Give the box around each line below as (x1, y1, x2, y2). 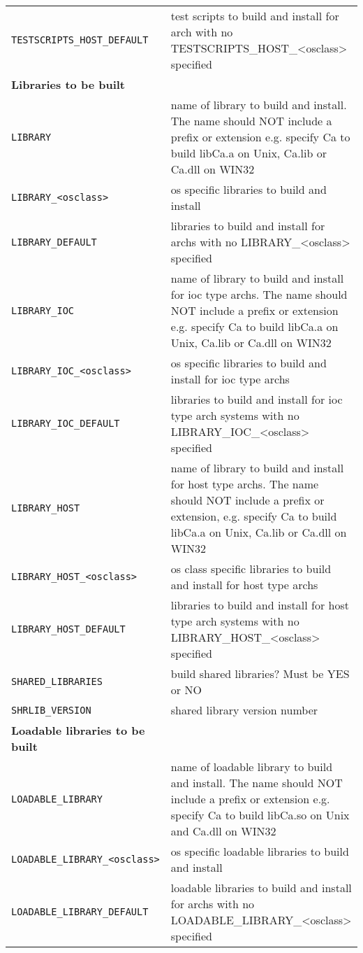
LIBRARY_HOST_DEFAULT (11, 623, 126, 635)
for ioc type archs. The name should (170, 286, 348, 302)
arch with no (170, 24, 233, 40)
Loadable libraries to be (11, 722, 145, 738)
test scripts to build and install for (170, 8, 339, 24)
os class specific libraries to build (170, 560, 332, 577)
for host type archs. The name (170, 476, 319, 492)
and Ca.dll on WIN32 (170, 823, 276, 839)
